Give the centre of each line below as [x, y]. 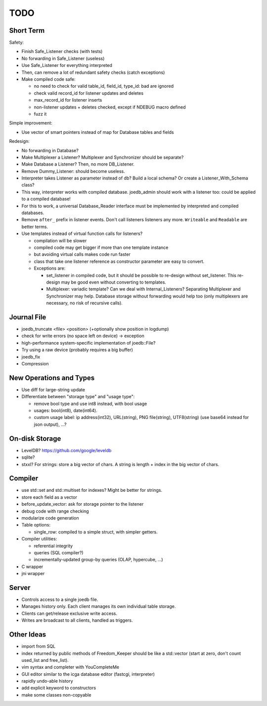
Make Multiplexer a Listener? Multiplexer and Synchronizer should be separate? [103, 157]
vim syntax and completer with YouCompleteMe [70, 667]
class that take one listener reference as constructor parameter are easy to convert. [119, 261]
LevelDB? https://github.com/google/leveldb [67, 450]
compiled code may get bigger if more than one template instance [101, 247]
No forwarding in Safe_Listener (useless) [63, 58]
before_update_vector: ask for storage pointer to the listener [83, 504]
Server [20, 588]
